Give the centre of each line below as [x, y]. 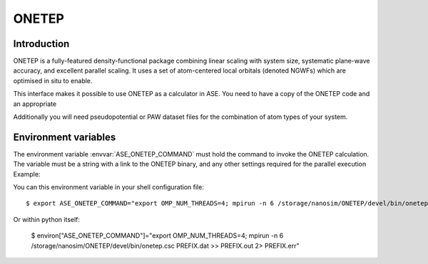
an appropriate [35, 104]
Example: [27, 174]
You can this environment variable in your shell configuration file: [109, 187]
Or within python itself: [47, 219]
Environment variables [65, 137]
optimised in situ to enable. [53, 80]
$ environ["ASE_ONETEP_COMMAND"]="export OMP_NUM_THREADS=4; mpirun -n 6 [157, 236]
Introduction [41, 44]
